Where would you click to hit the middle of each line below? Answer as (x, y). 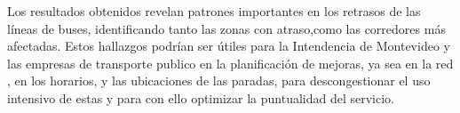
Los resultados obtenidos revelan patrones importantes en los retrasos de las (214, 11)
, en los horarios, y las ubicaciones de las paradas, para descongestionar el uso (219, 81)
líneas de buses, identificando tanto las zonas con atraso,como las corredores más (226, 28)
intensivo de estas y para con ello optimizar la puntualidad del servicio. (201, 97)
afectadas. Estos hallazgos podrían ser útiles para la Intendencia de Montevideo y (229, 46)
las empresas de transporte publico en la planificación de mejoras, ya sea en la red (230, 63)
